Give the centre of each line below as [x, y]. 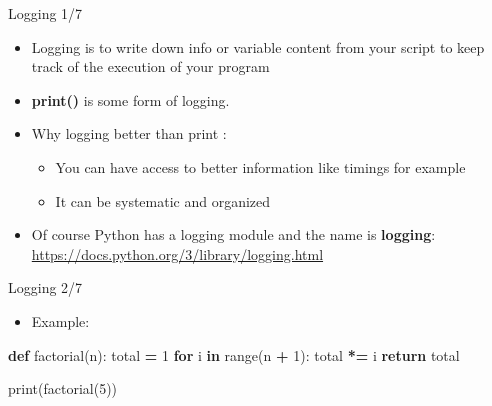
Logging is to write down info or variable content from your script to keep [258, 46]
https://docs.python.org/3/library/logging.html [177, 253]
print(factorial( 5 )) [63, 388]
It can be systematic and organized [163, 200]
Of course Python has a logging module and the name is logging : [233, 234]
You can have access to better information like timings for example [260, 166]
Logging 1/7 [45, 13]
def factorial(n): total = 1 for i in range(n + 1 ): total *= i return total [234, 354]
